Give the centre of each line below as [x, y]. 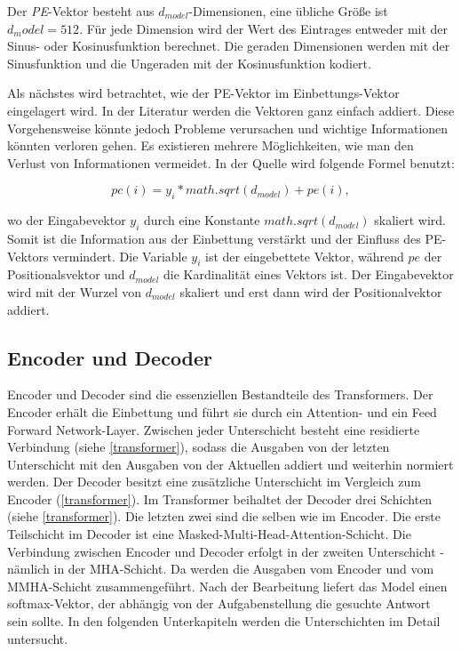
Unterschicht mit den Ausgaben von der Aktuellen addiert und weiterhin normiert [230, 464]
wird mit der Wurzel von [75, 291]
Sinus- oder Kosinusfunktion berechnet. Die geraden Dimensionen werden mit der [229, 46]
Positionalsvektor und [66, 274]
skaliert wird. [410, 220]
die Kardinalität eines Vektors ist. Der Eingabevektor [309, 274]
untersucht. [38, 638]
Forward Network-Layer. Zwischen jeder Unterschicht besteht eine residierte [214, 429]
